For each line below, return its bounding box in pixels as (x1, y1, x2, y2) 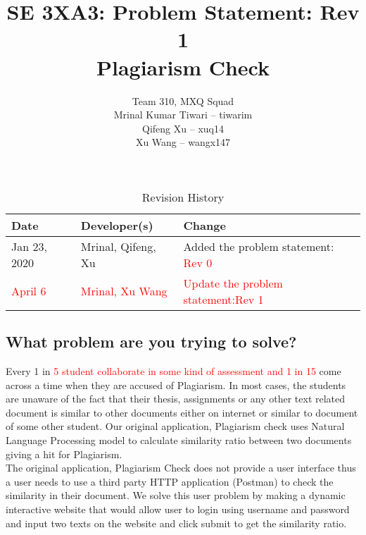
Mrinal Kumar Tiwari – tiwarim (113, 107, 253, 122)
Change (183, 216, 226, 233)
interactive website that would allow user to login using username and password (6, 502, 350, 517)
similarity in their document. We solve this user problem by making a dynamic (6, 488, 346, 503)
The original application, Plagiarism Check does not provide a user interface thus (6, 460, 356, 475)
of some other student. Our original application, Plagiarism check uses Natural (6, 419, 345, 433)
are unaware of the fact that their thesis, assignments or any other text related (6, 391, 346, 406)
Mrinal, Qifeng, (80, 238, 156, 254)
